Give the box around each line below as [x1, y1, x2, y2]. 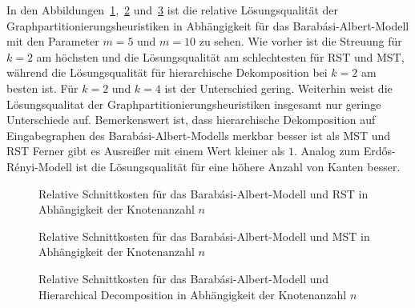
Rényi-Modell [6, 158, 72, 174]
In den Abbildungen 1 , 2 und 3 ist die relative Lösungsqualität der [6, 2, 338, 18]
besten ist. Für [6, 79, 79, 96]
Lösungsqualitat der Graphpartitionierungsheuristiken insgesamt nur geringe [6, 95, 381, 112]
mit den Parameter [6, 33, 99, 50]
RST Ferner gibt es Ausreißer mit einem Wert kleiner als [6, 142, 285, 159]
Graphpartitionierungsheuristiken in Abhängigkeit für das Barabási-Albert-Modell [6, 17, 409, 34]
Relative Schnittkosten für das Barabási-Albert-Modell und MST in [38, 227, 370, 244]
